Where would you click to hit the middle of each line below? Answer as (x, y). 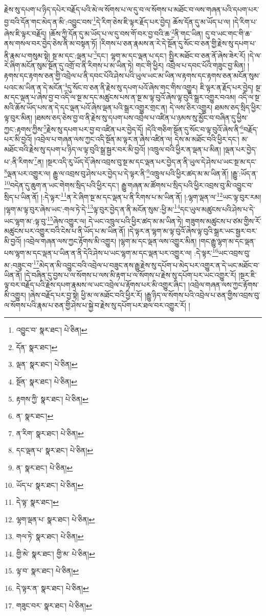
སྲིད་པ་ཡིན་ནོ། (21, 197)
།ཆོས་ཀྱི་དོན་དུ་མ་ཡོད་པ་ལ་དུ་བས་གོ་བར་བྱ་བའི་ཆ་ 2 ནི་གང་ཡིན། (126, 32)
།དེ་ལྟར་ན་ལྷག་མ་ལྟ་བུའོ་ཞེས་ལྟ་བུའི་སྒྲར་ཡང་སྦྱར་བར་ (192, 231)
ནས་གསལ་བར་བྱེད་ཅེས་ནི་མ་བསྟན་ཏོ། (51, 43)
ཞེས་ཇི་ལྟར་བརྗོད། (25, 33)
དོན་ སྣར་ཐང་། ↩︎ (37, 347)
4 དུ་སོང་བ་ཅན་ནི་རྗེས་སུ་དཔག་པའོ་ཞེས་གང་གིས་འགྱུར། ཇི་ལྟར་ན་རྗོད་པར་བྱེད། (159, 86)
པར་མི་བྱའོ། (18, 139)
